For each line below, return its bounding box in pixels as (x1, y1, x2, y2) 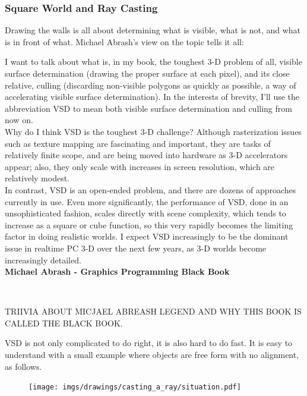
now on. (5, 114, 33, 126)
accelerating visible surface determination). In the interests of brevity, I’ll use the (5, 90, 300, 103)
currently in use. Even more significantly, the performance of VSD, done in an (5, 195, 289, 208)
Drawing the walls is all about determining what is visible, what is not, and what (5, 24, 301, 36)
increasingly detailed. (5, 253, 81, 266)
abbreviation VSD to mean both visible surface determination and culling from (5, 102, 292, 114)
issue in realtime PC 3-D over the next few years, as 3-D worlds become (5, 241, 267, 254)
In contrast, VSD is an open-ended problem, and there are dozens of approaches (5, 183, 296, 196)
